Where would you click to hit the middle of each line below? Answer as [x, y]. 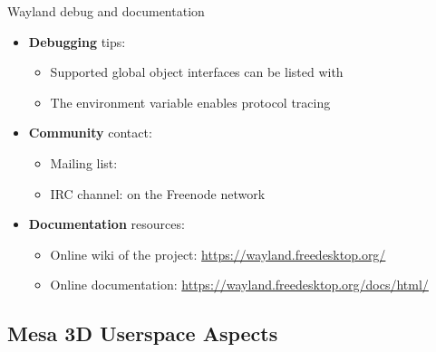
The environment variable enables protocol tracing [190, 102]
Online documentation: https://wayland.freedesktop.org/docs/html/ [239, 285]
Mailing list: [84, 162]
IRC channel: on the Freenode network [158, 193]
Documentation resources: [107, 224]
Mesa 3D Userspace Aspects [143, 333]
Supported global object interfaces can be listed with [197, 72]
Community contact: [90, 133]
